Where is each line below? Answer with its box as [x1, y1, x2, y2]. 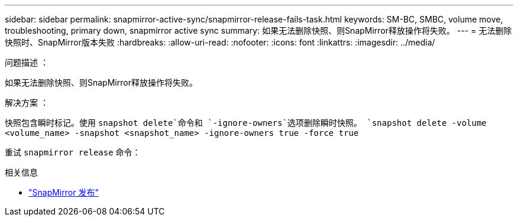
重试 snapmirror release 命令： [5, 147, 141, 157]
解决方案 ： [5, 97, 48, 108]
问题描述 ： [5, 57, 48, 67]
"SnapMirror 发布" [28, 187, 99, 197]
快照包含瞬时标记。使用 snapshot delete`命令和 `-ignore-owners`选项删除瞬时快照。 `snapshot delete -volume [5, 118, 487, 128]
